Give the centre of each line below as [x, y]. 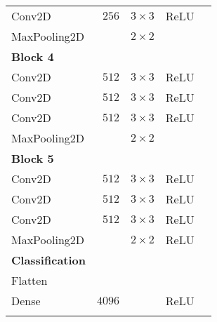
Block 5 [33, 158]
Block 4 [33, 56]
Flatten [29, 280]
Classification [49, 260]
